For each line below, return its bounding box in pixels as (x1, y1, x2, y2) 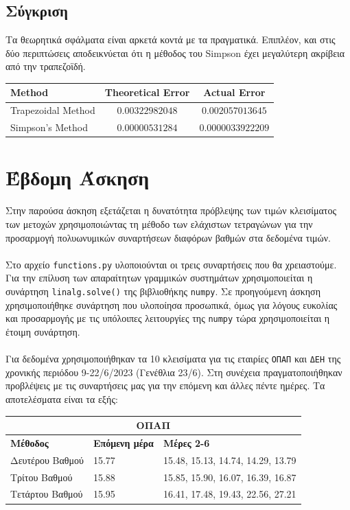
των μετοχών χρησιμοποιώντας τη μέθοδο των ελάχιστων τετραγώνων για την (5, 216, 313, 231)
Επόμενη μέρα (93, 435, 154, 450)
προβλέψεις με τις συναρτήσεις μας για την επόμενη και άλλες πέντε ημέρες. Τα (5, 378, 325, 393)
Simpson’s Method (10, 120, 88, 135)
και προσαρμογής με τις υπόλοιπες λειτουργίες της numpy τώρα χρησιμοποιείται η (5, 311, 330, 325)
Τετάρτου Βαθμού (10, 487, 83, 501)
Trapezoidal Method (10, 103, 95, 117)
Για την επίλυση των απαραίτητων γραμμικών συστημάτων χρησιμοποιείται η (5, 270, 313, 285)
